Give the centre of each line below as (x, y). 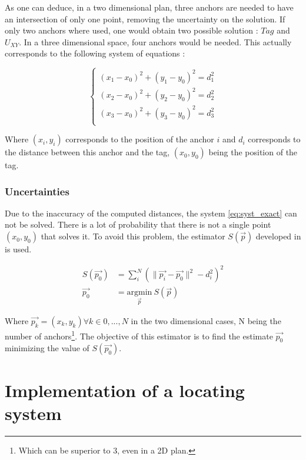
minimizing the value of (47, 348)
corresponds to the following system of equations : (95, 53)
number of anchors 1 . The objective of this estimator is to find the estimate (139, 335)
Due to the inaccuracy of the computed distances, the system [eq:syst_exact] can (151, 213)
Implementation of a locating (125, 390)
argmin (139, 293)
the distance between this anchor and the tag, (87, 152)
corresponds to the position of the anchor (140, 139)
